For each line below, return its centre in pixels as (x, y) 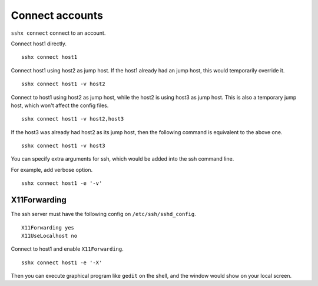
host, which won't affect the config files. (60, 105)
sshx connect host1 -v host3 (63, 146)
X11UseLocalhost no (49, 236)
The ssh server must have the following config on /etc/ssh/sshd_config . (104, 214)
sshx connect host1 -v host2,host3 (73, 119)
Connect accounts (57, 15)
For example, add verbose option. (52, 169)
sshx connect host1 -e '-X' (62, 262)
